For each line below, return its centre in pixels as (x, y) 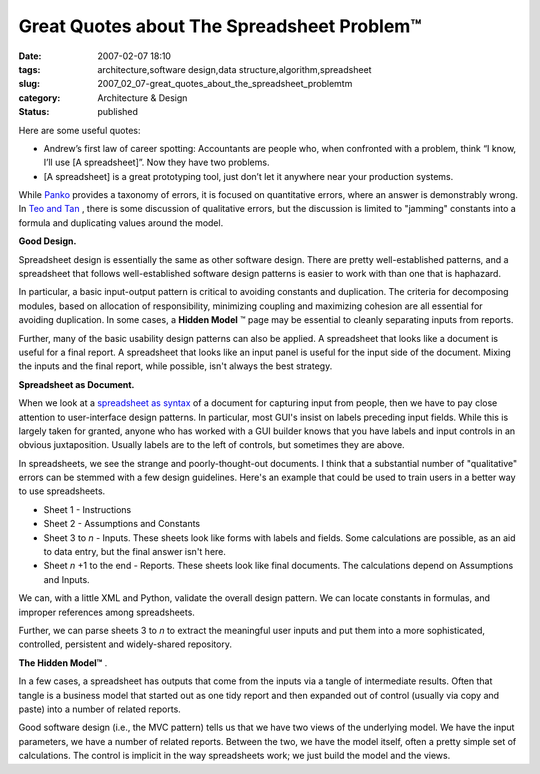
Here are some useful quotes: (79, 130)
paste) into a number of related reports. (100, 709)
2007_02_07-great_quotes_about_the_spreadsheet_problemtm (225, 84)
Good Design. (47, 241)
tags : (29, 69)
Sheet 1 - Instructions (87, 509)
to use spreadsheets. (62, 491)
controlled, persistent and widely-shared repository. (125, 644)
